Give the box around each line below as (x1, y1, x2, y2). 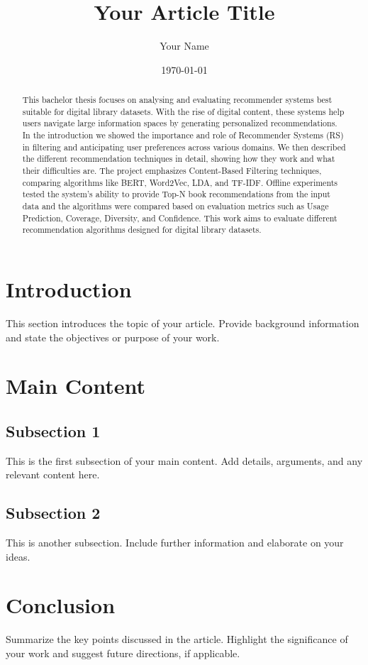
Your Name (160, 38, 209, 53)
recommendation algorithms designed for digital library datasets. (22, 224, 262, 236)
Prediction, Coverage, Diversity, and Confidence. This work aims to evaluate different (22, 211, 338, 224)
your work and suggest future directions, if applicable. (6, 645, 240, 660)
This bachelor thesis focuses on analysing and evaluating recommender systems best (22, 94, 333, 106)
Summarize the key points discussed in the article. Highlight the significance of (6, 632, 348, 647)
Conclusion (6, 590, 116, 620)
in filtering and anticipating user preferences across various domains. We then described (22, 141, 346, 153)
